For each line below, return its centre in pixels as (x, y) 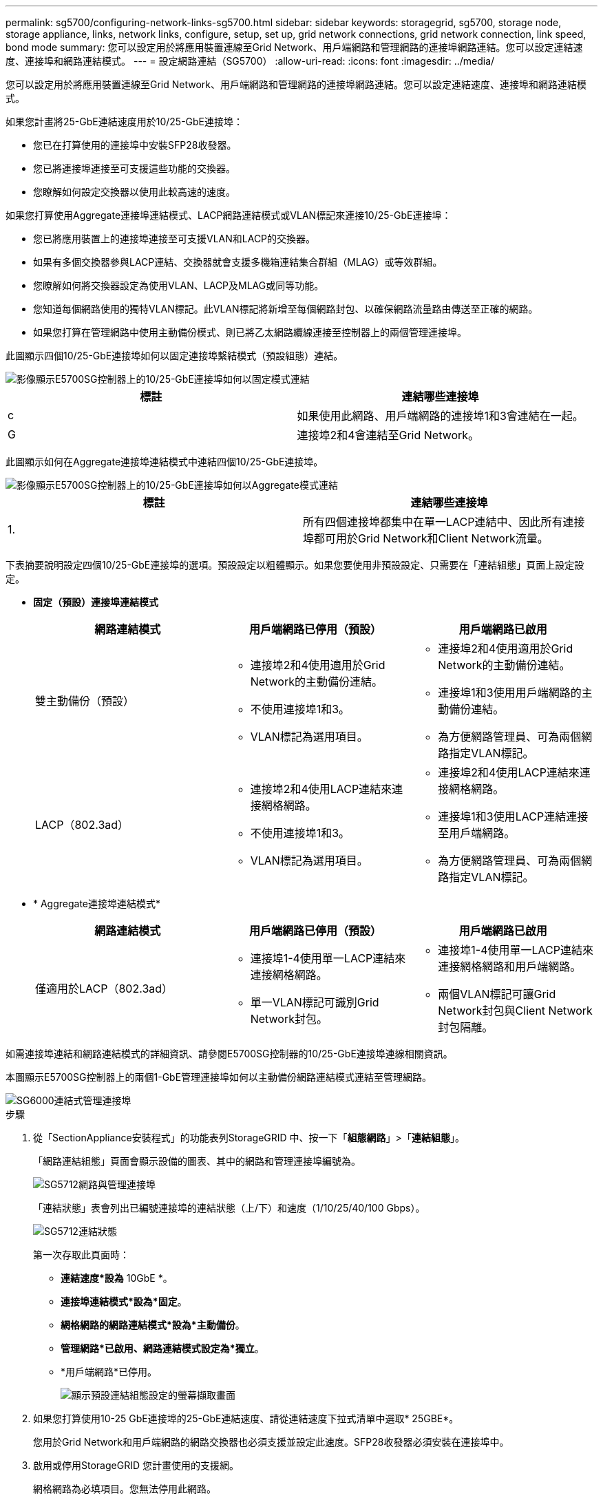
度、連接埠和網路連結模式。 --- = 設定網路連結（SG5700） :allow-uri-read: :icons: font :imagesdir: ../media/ (250, 61)
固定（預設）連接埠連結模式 (96, 602)
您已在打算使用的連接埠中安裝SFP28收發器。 (135, 145)
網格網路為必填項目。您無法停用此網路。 (125, 1489)
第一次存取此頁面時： (81, 1255)
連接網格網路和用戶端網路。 (510, 966)
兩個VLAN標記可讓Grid (497, 994)
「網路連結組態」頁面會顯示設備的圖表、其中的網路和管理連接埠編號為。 (197, 1161)
